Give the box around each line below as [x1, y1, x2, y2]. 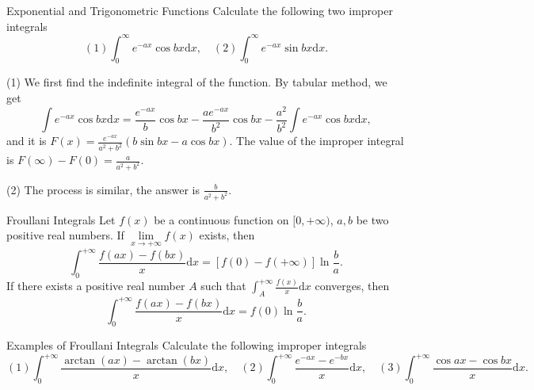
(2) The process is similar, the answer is [6, 181, 200, 197]
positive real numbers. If [6, 227, 124, 243]
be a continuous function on [154, 211, 289, 227]
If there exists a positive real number [6, 277, 185, 294]
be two [356, 211, 389, 227]
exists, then [199, 227, 255, 243]
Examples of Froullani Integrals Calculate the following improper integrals [6, 337, 367, 354]
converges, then [315, 277, 390, 294]
